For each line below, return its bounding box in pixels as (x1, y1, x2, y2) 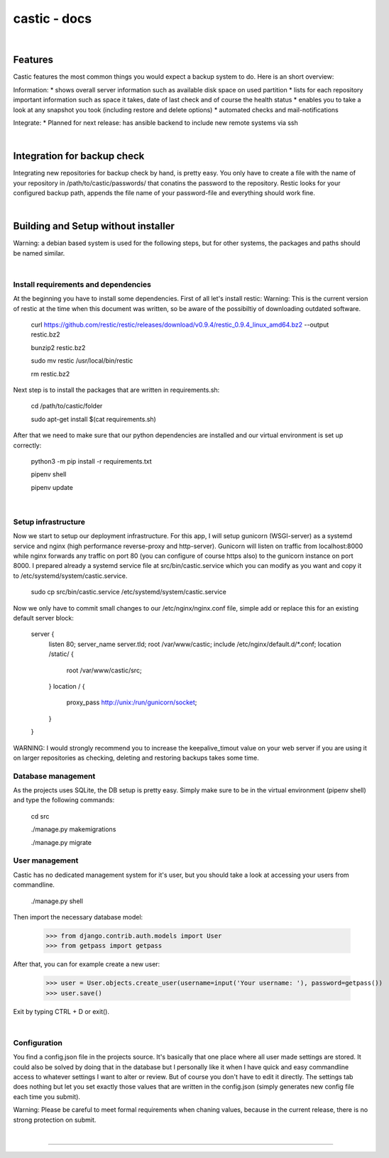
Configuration (13, 1037, 63, 1047)
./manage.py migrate (31, 838, 92, 846)
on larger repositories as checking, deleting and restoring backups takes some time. (13, 753, 259, 762)
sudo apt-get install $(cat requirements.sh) (31, 415, 156, 423)
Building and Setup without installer (13, 220, 175, 232)
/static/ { (48, 650, 74, 658)
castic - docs (13, 11, 92, 26)
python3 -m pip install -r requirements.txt (31, 457, 152, 465)
